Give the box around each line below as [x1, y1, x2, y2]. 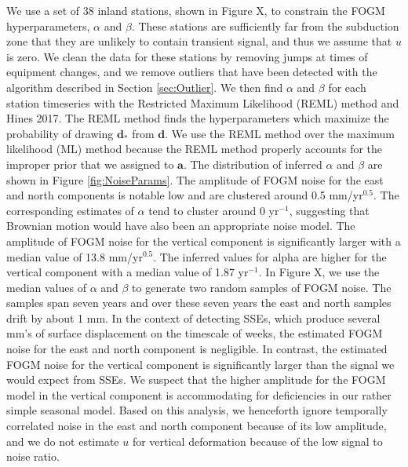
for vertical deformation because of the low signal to [132, 432, 383, 449]
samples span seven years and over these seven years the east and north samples [6, 294, 392, 311]
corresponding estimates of [6, 202, 134, 218]
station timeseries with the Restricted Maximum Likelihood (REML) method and [6, 94, 399, 111]
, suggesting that [289, 202, 370, 218]
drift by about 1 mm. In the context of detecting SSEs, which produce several [6, 309, 381, 326]
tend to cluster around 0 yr [148, 202, 279, 218]
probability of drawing [6, 125, 114, 141]
